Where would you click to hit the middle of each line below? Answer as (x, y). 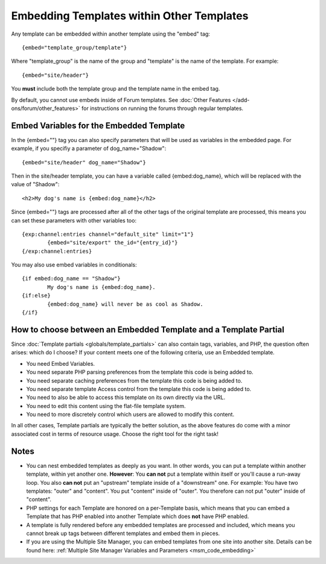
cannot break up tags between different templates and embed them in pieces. (123, 533)
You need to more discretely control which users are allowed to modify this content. (130, 415)
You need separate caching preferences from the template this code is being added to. (134, 380)
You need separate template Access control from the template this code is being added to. (139, 389)
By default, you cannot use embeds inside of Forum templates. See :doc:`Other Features (121, 100)
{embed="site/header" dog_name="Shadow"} (84, 162)
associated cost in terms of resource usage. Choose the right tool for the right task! (115, 434)
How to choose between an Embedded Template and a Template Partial (148, 329)
